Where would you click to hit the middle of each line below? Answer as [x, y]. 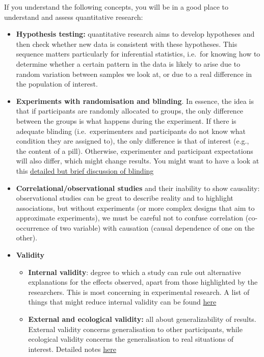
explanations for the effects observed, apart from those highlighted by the [143, 282]
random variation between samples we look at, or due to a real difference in [134, 74]
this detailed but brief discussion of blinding [85, 170]
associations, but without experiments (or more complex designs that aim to [135, 208]
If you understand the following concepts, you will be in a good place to [116, 7]
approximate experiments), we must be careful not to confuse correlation [130, 218]
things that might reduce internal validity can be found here [122, 302]
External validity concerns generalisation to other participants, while [135, 329]
